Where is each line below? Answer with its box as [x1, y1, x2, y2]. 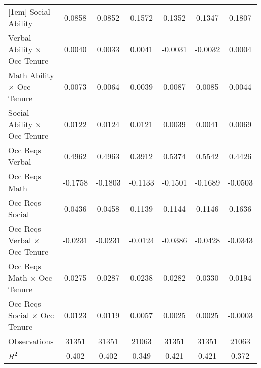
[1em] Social [8, 6, 51, 17]
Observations [8, 335, 54, 347]
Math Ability [8, 69, 54, 81]
